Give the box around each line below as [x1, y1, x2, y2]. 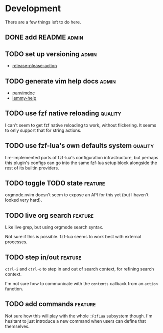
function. [5, 286, 23, 292]
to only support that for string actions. [5, 127, 82, 133]
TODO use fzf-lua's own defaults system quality [5, 142, 154, 150]
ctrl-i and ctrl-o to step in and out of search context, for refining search [5, 266, 154, 272]
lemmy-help [12, 95, 37, 101]
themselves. [5, 323, 30, 329]
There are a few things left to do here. [5, 19, 82, 25]
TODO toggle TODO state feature [5, 179, 105, 187]
